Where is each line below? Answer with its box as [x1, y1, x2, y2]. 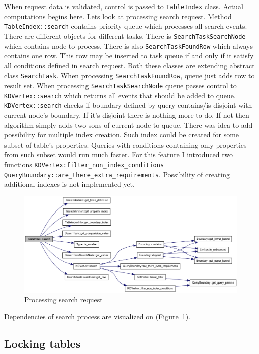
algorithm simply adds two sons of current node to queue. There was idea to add [4, 119, 253, 130]
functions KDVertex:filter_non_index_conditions [4, 159, 164, 169]
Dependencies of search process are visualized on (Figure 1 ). [4, 311, 190, 321]
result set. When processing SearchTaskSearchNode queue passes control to [4, 80, 237, 91]
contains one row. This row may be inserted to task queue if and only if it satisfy [4, 50, 254, 61]
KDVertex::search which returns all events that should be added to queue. [4, 90, 236, 100]
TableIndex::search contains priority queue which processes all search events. [4, 21, 247, 31]
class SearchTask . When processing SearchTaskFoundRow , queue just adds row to [4, 70, 255, 81]
